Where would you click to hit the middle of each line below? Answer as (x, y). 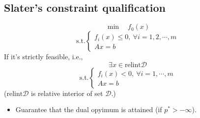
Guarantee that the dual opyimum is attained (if (89, 109)
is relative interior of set (67, 93)
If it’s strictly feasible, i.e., (43, 57)
